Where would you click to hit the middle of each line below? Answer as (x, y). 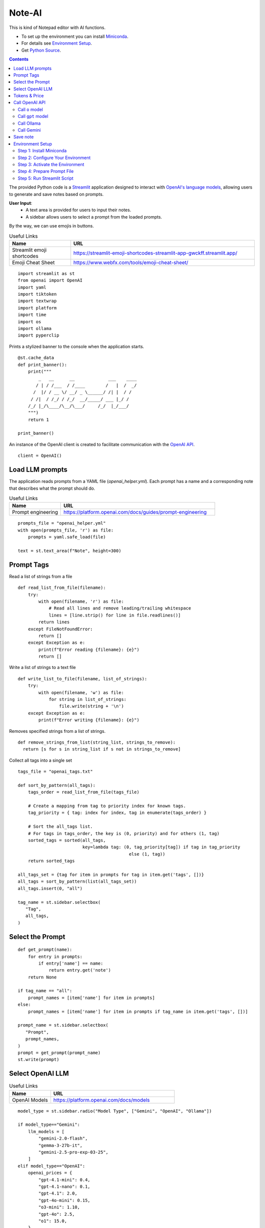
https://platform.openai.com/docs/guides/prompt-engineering (135, 512)
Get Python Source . (41, 50)
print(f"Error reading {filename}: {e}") (89, 649)
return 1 (38, 419)
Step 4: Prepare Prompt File (46, 171)
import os (29, 321)
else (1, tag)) (147, 854)
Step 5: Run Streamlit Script (46, 178)
